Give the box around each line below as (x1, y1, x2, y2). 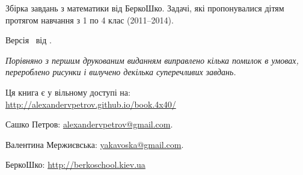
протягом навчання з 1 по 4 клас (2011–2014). (5, 13, 174, 26)
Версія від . (5, 34, 52, 46)
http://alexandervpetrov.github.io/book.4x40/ (5, 97, 176, 110)
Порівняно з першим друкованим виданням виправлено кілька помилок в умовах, (5, 54, 299, 66)
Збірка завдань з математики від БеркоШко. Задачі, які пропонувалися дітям (5, 2, 284, 14)
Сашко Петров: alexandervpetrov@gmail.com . (5, 118, 173, 130)
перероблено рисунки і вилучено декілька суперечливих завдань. (5, 66, 236, 78)
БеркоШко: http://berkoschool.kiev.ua (5, 158, 145, 171)
